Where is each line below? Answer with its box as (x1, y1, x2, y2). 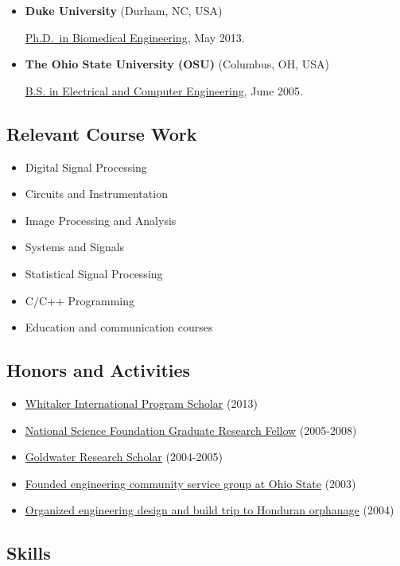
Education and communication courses (25, 319, 213, 335)
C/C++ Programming (25, 292, 134, 308)
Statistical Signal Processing (25, 265, 163, 281)
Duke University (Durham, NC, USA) (25, 2, 223, 18)
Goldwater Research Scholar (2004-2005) (25, 448, 223, 465)
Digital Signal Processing (25, 158, 147, 175)
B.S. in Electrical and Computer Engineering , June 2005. (25, 82, 303, 99)
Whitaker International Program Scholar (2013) (25, 394, 258, 411)
